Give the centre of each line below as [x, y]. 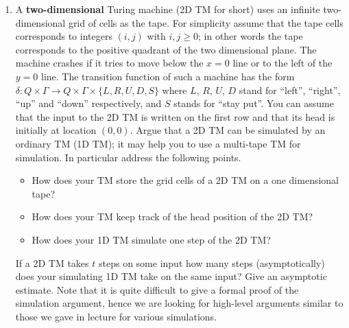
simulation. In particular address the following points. [128, 157]
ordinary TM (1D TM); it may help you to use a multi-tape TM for [158, 143]
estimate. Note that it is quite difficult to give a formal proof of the [157, 289]
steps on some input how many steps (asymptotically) [212, 262]
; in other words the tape [251, 36]
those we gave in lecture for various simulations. [116, 316]
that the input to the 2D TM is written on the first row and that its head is [175, 116]
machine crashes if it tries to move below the [109, 63]
